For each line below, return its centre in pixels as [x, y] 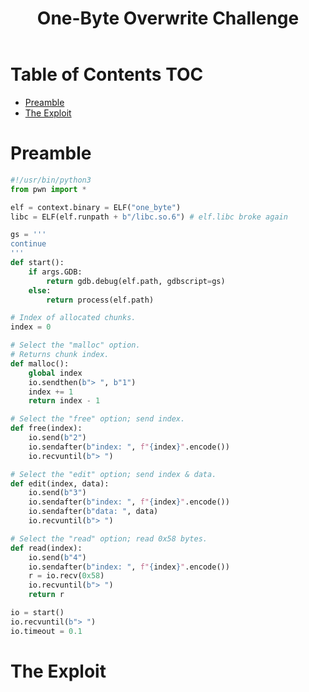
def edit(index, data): [60, 483]
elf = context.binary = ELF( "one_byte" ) [96, 207]
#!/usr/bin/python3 [51, 180]
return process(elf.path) [100, 300]
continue [28, 244]
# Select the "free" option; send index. [98, 419]
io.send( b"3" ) [57, 493]
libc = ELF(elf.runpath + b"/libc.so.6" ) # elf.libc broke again [149, 217]
